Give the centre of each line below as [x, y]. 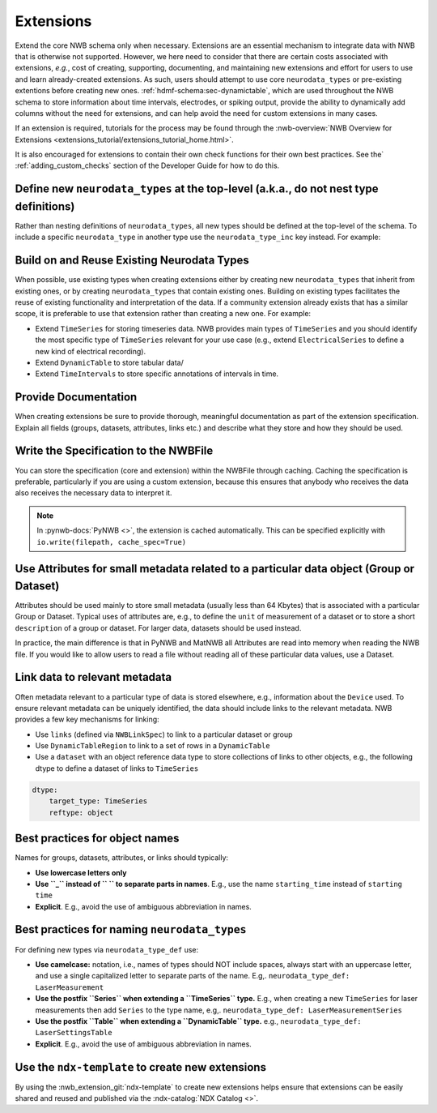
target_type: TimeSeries [98, 801]
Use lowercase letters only [81, 872]
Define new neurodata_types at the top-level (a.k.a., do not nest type [197, 189]
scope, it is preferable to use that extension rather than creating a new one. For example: [163, 314]
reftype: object [81, 812]
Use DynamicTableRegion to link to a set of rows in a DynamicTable [153, 746]
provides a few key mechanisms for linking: [87, 719]
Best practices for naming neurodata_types [131, 929]
